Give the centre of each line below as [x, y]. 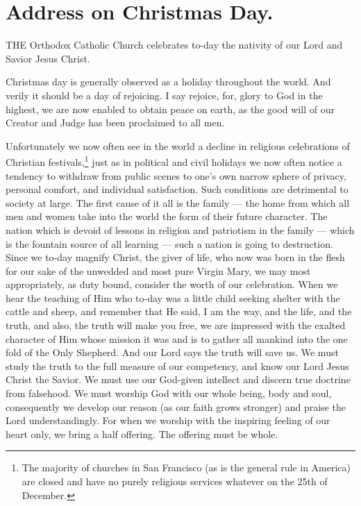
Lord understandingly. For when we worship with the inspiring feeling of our [168, 420]
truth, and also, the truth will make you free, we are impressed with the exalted [176, 325]
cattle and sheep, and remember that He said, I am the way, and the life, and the [179, 311]
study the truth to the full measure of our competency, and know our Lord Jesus [177, 365]
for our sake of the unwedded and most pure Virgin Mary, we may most [158, 270]
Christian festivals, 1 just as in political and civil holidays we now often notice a [174, 161]
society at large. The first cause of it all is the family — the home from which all [178, 202]
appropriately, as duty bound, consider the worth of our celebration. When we [172, 284]
